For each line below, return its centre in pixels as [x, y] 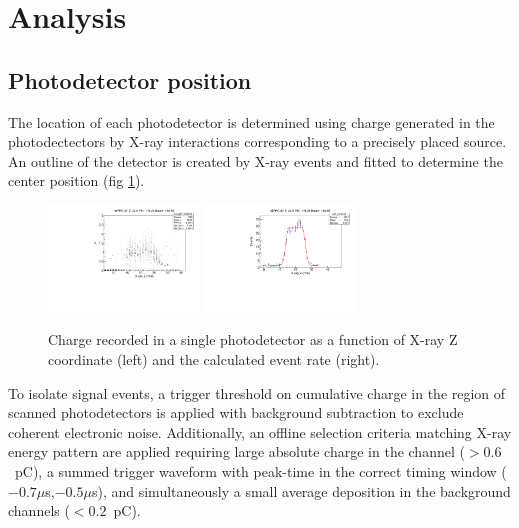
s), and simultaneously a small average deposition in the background [301, 490]
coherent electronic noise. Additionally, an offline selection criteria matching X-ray [260, 431]
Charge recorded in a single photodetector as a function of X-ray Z [253, 339]
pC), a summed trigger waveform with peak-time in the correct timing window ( [260, 470]
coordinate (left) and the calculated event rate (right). [214, 358]
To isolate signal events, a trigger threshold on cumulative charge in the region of [257, 392]
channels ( [39, 510]
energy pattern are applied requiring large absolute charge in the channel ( [236, 451]
